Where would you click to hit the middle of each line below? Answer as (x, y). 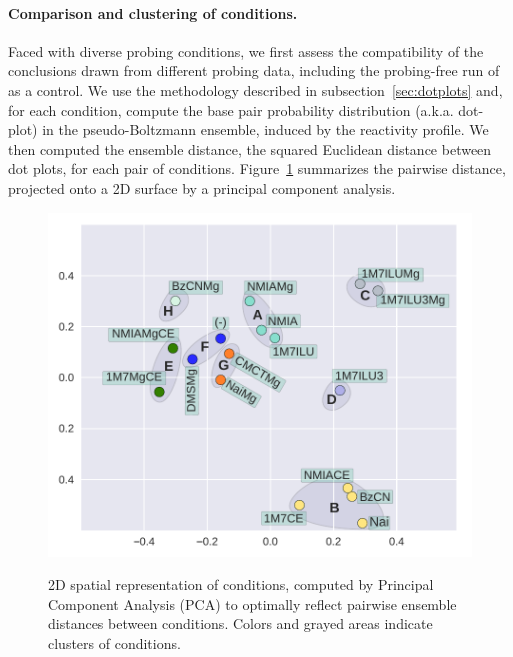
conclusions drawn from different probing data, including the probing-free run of (254, 70)
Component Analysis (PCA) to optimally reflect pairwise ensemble (252, 603)
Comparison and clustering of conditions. (153, 12)
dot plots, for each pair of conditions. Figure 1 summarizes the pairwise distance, (257, 168)
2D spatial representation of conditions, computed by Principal (241, 584)
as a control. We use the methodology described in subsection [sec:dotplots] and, (255, 89)
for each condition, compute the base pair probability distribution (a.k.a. (231, 109)
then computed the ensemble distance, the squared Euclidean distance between (250, 148)
